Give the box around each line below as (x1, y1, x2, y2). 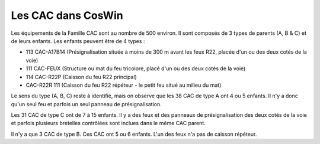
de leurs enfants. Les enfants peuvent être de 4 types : (11, 37, 145, 44)
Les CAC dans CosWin (11, 9, 124, 22)
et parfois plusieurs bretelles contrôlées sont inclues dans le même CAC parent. (11, 120, 206, 127)
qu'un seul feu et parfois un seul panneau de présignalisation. (11, 100, 162, 107)
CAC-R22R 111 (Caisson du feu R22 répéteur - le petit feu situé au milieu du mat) (25, 81, 222, 89)
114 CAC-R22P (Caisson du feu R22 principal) (25, 73, 137, 80)
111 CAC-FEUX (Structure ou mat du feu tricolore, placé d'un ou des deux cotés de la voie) (25, 65, 246, 72)
